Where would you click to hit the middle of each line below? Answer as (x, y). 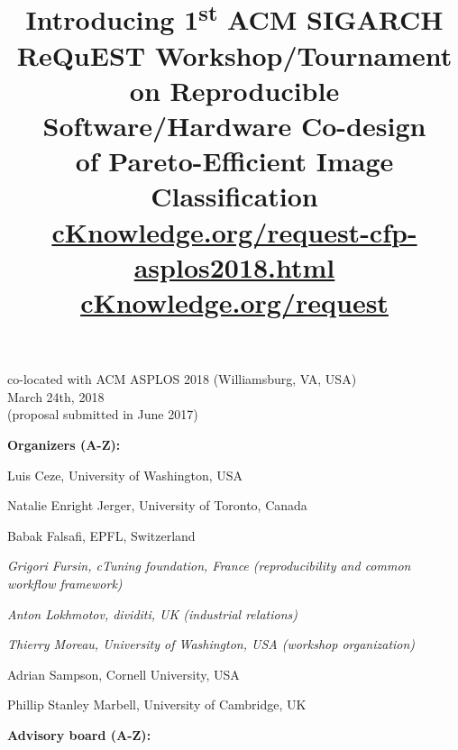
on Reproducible (234, 90)
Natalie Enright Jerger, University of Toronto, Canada (157, 505)
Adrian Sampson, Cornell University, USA (124, 674)
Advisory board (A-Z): (79, 734)
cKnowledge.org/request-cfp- (234, 231)
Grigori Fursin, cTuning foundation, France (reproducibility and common (209, 566)
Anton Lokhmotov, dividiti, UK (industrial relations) (152, 613)
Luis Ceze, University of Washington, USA (125, 475)
